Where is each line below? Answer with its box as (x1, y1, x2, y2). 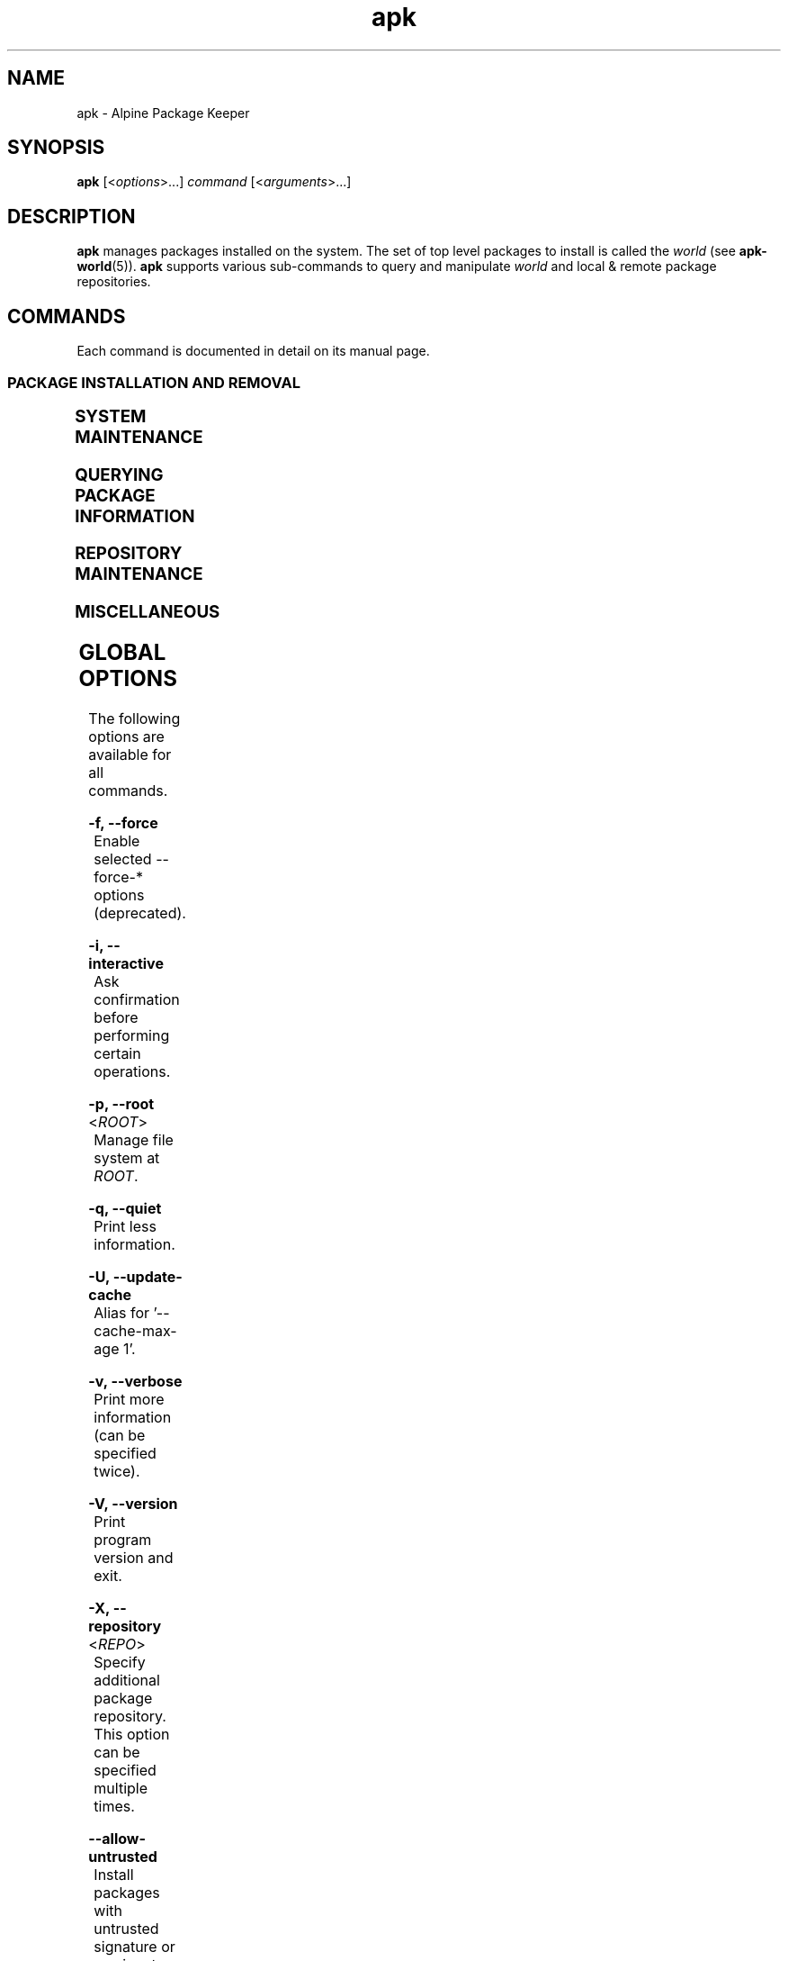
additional (94, 1670, 160, 1689)
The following (88, 709, 181, 727)
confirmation (94, 990, 180, 1008)
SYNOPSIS (7, 136, 105, 159)
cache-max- (94, 1321, 177, 1340)
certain (94, 1044, 141, 1062)
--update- (112, 1267, 183, 1286)
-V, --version (88, 1494, 178, 1513)
